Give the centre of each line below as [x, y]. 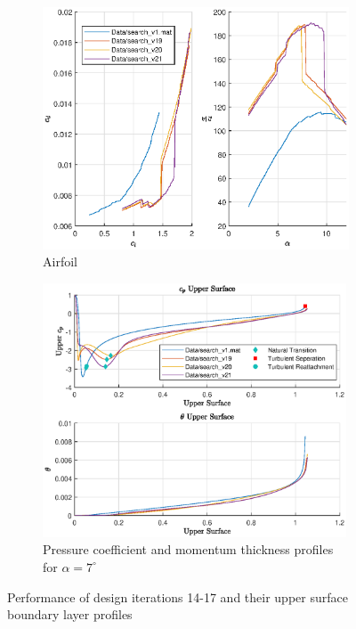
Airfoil [60, 261]
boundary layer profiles [70, 614]
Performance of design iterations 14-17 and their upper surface [178, 596]
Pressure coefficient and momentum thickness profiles [188, 549]
